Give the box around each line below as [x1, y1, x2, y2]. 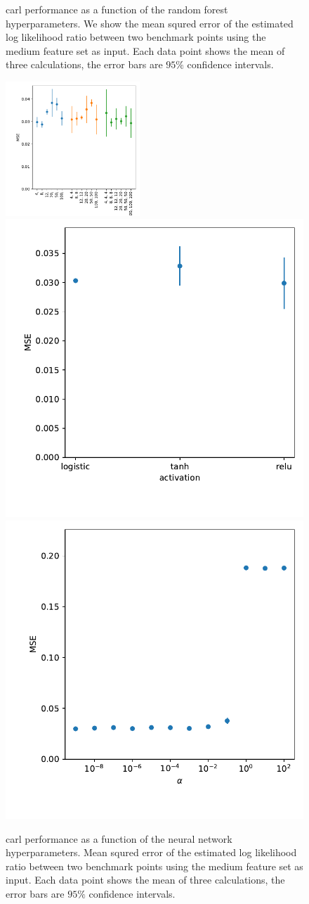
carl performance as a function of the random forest [6, 2, 228, 16]
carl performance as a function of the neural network [6, 831, 232, 846]
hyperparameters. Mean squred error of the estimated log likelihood [6, 845, 297, 860]
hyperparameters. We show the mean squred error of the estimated [6, 15, 294, 30]
